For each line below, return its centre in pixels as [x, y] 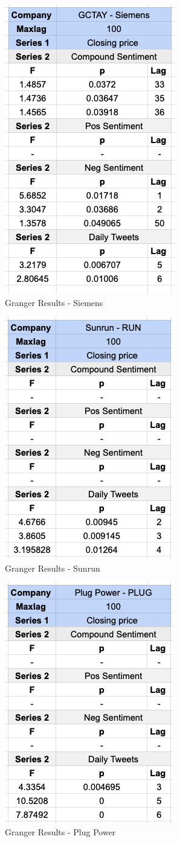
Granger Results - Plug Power [60, 831]
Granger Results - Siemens [54, 302]
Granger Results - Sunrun [53, 568]
